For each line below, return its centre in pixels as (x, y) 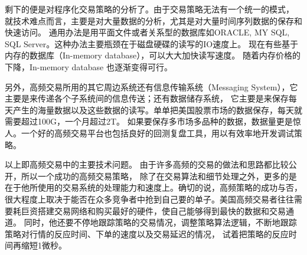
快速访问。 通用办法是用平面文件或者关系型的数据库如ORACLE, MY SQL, (147, 32)
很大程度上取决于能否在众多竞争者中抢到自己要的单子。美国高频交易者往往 (149, 199)
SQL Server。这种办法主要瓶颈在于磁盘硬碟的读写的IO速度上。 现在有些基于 (151, 43)
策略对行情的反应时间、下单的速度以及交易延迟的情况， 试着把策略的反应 (147, 233)
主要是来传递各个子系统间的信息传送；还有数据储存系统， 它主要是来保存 (147, 98)
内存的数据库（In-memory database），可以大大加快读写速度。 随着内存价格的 (153, 55)
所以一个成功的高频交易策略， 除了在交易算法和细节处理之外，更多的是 (159, 176)
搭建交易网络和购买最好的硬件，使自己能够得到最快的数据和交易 (161, 210)
